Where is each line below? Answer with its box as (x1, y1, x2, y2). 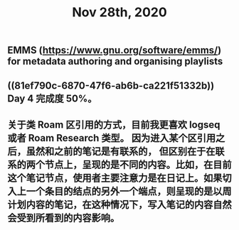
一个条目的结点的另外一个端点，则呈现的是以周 (26, 185, 232, 197)
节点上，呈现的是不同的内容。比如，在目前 (44, 158, 232, 170)
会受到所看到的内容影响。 (7, 212, 119, 224)
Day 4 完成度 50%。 (7, 92, 97, 104)
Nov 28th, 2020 (72, 4, 167, 21)
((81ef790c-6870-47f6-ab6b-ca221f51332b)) (7, 80, 215, 92)
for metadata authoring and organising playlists (7, 55, 223, 67)
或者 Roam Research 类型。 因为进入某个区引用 (7, 132, 216, 144)
